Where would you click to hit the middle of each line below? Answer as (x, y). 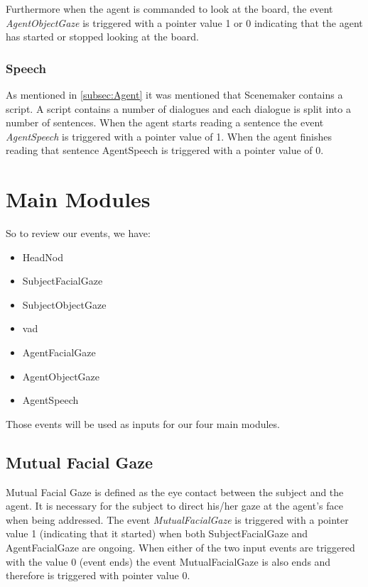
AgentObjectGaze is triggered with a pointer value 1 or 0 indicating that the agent (184, 22)
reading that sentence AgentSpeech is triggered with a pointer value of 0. (165, 150)
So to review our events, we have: (78, 233)
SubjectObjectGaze (64, 304)
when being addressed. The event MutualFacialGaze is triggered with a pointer (177, 519)
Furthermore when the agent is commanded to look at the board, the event (169, 9)
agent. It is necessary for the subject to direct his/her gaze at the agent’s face (174, 506)
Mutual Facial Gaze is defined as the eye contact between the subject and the (175, 492)
